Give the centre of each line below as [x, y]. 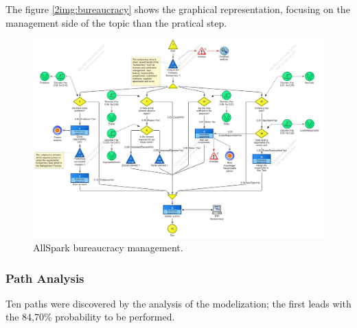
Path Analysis [45, 278]
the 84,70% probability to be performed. [90, 317]
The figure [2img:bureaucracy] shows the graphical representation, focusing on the [178, 9]
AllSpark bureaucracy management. [108, 248]
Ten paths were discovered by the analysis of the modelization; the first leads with [178, 303]
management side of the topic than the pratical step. [116, 22]
